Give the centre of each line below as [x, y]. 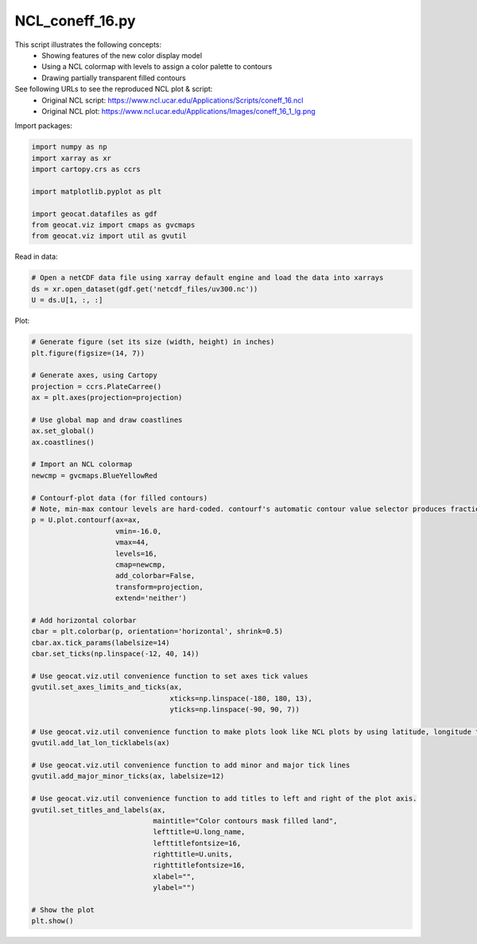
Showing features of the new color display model [122, 55]
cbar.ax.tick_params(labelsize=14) [101, 642]
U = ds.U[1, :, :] [67, 300]
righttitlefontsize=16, [199, 865]
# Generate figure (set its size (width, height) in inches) [153, 342]
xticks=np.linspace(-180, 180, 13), [241, 698]
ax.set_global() [63, 431]
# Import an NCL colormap [82, 464]
